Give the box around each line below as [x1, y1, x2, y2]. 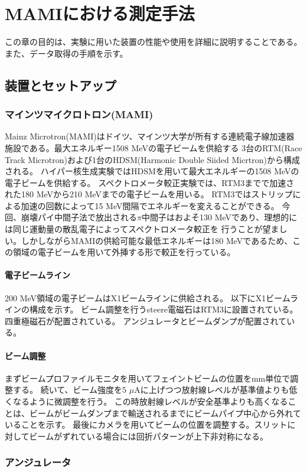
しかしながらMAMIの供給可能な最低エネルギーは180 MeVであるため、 [21, 234, 293, 246]
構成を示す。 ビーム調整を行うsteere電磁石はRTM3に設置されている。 [29, 303, 298, 315]
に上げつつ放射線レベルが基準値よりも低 [140, 383, 298, 396]
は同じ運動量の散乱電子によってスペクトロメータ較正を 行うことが [5, 223, 263, 235]
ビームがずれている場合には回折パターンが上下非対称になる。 [29, 429, 269, 442]
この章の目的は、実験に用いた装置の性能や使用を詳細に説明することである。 [5, 35, 302, 48]
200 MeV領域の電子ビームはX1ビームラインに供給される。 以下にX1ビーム [5, 291, 290, 304]
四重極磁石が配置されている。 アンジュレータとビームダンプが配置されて [5, 314, 287, 327]
